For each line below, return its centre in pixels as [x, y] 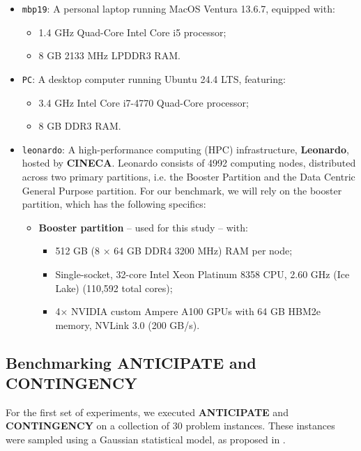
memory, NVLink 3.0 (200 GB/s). [128, 324]
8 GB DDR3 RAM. [80, 126]
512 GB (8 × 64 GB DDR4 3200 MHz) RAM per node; [174, 251]
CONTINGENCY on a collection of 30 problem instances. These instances [170, 426]
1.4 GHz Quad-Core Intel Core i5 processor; [132, 32]
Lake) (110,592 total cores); [114, 288]
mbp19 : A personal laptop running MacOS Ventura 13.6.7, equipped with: [178, 8]
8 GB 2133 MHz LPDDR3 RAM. [109, 55]
